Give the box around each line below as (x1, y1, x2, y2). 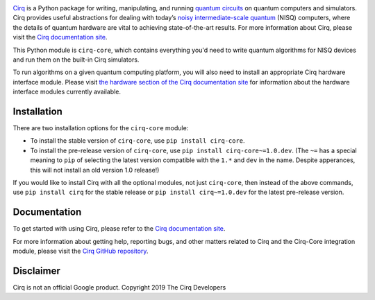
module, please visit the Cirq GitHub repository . (12, 247, 149, 256)
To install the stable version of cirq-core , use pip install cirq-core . (30, 136, 246, 145)
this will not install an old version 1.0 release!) (30, 166, 160, 174)
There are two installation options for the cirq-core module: (12, 124, 189, 132)
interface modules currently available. (12, 87, 122, 96)
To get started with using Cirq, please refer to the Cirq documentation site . (12, 224, 226, 233)
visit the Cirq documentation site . (12, 33, 108, 42)
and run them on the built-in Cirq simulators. (12, 55, 140, 64)
